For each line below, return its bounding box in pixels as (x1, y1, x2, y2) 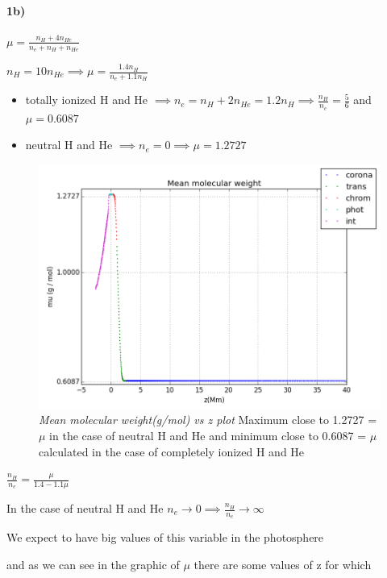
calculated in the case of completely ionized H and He (39, 443, 305, 459)
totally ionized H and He (25, 91, 148, 108)
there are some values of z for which (193, 555, 372, 572)
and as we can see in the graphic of (6, 555, 180, 572)
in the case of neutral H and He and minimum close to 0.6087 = (49, 427, 367, 443)
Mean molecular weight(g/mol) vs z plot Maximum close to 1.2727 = (39, 411, 377, 428)
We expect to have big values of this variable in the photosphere (6, 529, 324, 546)
